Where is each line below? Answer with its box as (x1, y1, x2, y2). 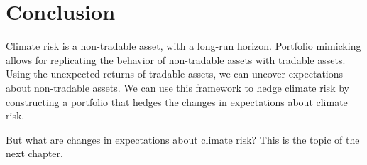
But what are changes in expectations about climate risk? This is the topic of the (6, 132, 360, 147)
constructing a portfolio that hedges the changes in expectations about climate (6, 94, 348, 109)
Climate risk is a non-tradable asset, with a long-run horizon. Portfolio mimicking (6, 38, 361, 53)
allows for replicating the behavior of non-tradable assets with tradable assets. (6, 52, 346, 67)
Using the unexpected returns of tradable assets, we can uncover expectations (6, 66, 344, 81)
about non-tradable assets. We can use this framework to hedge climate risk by (6, 80, 349, 95)
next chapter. (6, 146, 63, 161)
